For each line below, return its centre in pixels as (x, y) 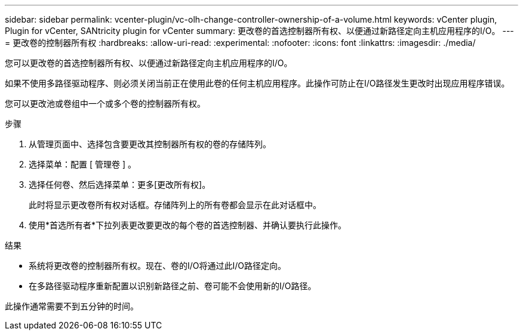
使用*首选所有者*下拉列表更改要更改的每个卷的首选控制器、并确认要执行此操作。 (188, 225)
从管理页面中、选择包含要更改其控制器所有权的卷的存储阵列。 (150, 144)
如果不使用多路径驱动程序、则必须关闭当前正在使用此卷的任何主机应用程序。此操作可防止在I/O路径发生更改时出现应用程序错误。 (257, 83)
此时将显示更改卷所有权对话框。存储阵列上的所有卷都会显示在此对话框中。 (175, 205)
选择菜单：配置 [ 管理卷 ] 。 (82, 164)
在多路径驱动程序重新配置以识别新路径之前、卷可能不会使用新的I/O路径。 (173, 286)
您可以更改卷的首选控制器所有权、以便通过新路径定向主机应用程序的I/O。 (149, 63)
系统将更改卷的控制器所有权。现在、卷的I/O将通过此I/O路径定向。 (158, 266)
